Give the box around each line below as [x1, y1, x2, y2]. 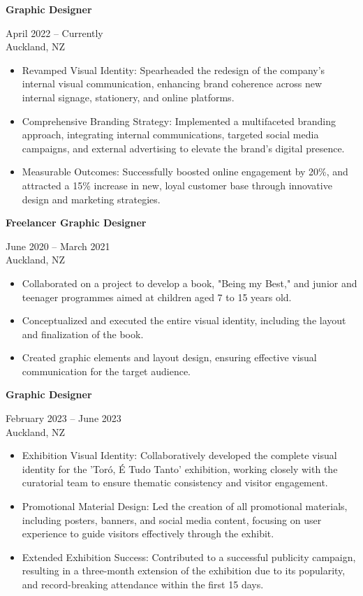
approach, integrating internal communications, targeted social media [22, 127, 319, 142]
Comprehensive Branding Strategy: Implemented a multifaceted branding [22, 113, 336, 128]
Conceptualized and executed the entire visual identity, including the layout [22, 313, 346, 328]
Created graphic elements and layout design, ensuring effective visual [22, 350, 317, 365]
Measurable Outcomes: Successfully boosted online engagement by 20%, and [22, 164, 348, 179]
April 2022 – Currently [6, 25, 103, 40]
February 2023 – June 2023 [6, 411, 121, 426]
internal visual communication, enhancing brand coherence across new [22, 76, 323, 91]
